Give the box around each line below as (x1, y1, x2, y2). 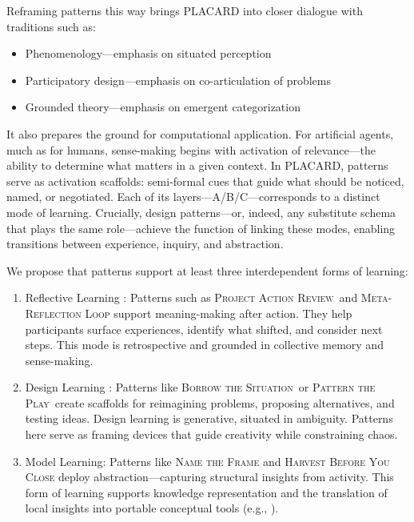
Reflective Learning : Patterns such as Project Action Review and (25, 289, 358, 306)
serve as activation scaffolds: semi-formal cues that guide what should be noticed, (6, 172, 404, 189)
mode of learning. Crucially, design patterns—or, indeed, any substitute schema (6, 203, 396, 220)
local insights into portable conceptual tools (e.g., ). (25, 500, 279, 516)
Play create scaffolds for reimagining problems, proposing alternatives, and (25, 394, 395, 411)
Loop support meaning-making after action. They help (85, 304, 352, 321)
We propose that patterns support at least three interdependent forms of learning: (6, 262, 408, 279)
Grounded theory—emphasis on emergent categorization (25, 98, 301, 115)
